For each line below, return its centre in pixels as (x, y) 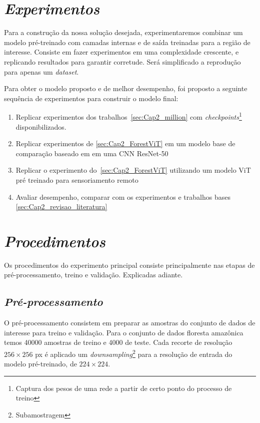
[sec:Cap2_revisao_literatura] (61, 206)
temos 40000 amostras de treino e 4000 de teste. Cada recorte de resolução (118, 342)
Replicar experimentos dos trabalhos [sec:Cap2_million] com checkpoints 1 (129, 116)
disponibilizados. (41, 126)
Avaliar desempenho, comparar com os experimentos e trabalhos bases (123, 196)
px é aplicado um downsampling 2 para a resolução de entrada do (134, 353)
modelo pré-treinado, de (40, 364)
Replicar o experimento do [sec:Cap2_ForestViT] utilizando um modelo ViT (133, 170)
